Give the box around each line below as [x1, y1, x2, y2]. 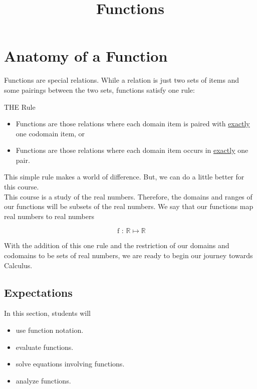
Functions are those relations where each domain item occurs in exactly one [16, 145, 248, 155]
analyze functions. [16, 375, 71, 385]
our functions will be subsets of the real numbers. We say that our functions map [4, 201, 253, 212]
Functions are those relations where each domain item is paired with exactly [16, 118, 250, 129]
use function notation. [16, 325, 84, 335]
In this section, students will [4, 308, 91, 318]
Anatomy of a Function [4, 46, 168, 66]
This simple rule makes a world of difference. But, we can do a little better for [4, 171, 244, 182]
